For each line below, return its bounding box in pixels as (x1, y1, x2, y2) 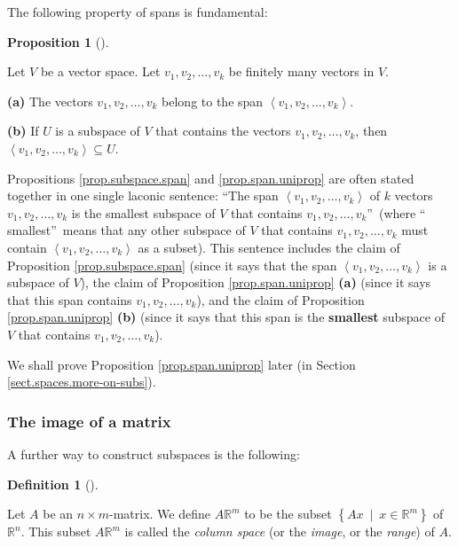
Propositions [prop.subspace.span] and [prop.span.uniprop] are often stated (7, 168, 415, 187)
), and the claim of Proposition (196, 290, 365, 309)
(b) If (7, 121, 39, 140)
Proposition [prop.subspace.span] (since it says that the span (7, 255, 337, 274)
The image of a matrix (7, 410, 171, 432)
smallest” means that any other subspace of (7, 221, 246, 239)
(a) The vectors (7, 91, 93, 110)
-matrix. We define (109, 504, 211, 523)
